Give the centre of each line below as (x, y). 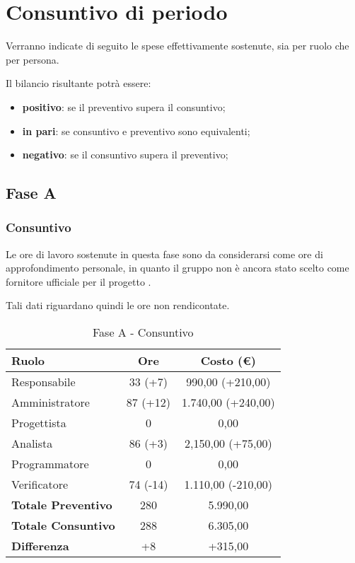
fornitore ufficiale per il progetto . (78, 281)
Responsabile (43, 382)
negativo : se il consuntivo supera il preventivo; (125, 155)
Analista (32, 443)
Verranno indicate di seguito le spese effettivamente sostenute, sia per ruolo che (177, 46)
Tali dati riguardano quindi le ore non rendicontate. (118, 305)
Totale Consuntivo (63, 526)
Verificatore (40, 484)
